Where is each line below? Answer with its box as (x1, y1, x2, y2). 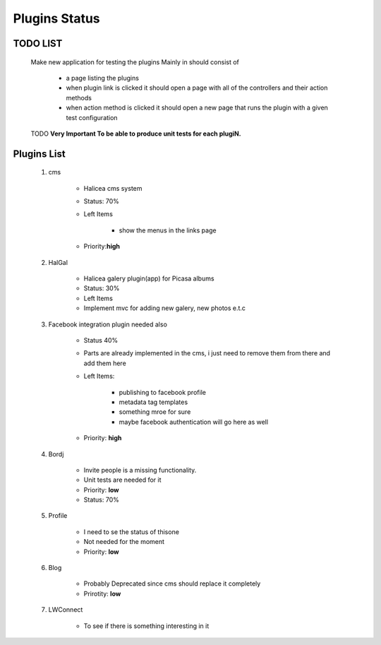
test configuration (66, 113, 118, 122)
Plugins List (13, 148, 66, 160)
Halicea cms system (83, 184, 143, 192)
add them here (83, 359, 126, 367)
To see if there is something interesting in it (83, 622, 210, 630)
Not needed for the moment (83, 538, 165, 546)
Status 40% (83, 336, 119, 344)
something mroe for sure (119, 408, 191, 416)
